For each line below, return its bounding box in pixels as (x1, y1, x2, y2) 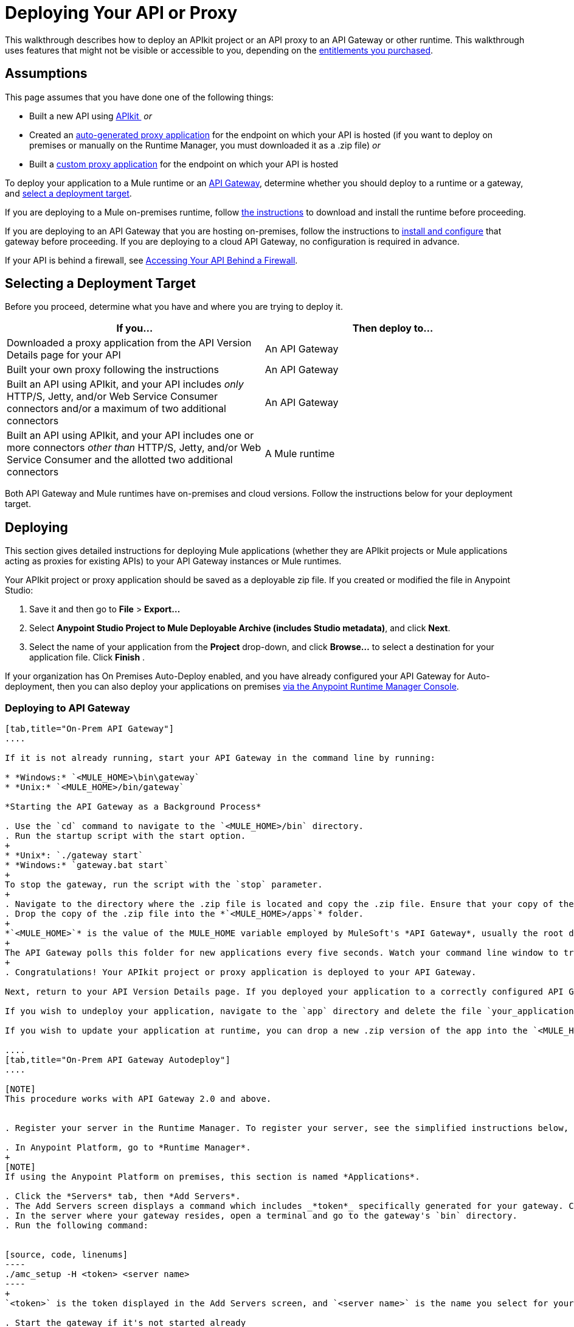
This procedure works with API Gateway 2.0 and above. (5, 1094, 272, 1104)
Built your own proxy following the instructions (7, 363, 219, 376)
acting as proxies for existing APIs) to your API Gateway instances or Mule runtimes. (5, 556, 342, 567)
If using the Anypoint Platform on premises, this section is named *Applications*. (5, 1172, 420, 1182)
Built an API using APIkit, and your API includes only (7, 378, 244, 391)
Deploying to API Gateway (5, 701, 130, 714)
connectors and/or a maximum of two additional (7, 402, 226, 415)
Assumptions (5, 66, 88, 82)
